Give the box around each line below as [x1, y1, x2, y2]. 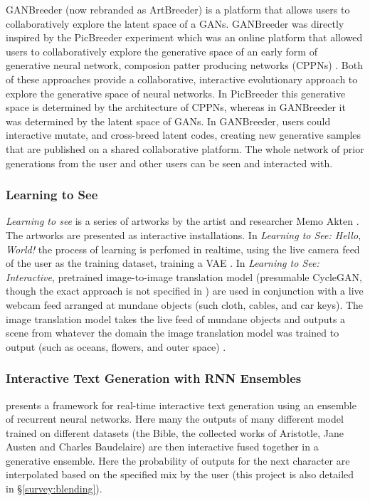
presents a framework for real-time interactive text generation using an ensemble [6, 397, 356, 412]
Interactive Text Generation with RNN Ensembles [6, 369, 302, 387]
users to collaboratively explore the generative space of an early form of [6, 43, 317, 58]
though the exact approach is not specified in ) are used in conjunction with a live [6, 283, 364, 298]
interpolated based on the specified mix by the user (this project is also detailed [6, 467, 354, 482]
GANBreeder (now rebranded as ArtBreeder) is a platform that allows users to [6, 2, 350, 16]
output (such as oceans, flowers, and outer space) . [6, 339, 226, 354]
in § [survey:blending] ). [6, 481, 102, 496]
